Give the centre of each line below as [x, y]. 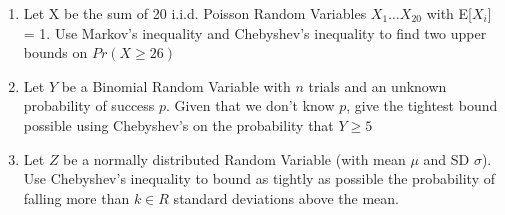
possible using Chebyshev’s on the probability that [178, 124]
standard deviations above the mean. [286, 197]
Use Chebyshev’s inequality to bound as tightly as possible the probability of [259, 178]
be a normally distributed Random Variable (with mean [234, 158]
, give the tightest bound [422, 105]
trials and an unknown [377, 85]
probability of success [89, 105]
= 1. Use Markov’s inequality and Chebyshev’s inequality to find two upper [255, 32]
